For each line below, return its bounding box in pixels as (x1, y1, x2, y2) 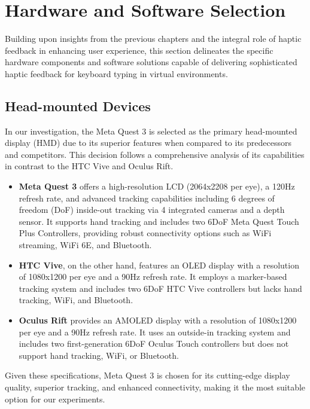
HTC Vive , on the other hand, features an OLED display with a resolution (19, 258, 299, 271)
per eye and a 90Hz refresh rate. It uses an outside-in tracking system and (19, 325, 291, 338)
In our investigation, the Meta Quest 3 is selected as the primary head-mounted (5, 124, 297, 137)
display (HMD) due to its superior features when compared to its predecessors (5, 136, 291, 149)
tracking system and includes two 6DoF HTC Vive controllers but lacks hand (19, 282, 302, 294)
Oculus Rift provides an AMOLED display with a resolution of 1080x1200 (19, 314, 297, 326)
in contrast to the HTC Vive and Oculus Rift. (5, 160, 174, 172)
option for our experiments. (5, 392, 105, 405)
